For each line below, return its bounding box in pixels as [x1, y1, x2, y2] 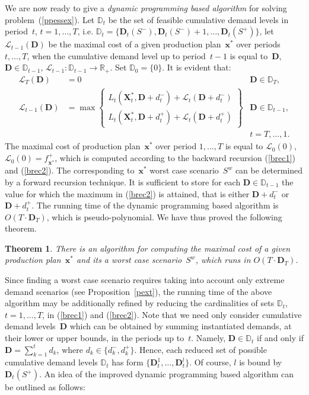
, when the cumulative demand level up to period [27, 49, 206, 62]
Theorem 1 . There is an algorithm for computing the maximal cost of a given [5, 242, 291, 254]
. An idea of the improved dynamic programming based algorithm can [39, 368, 294, 380]
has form [112, 356, 144, 368]
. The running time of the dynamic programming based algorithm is [31, 199, 279, 211]
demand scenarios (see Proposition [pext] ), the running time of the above [5, 285, 272, 297]
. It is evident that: [162, 61, 231, 73]
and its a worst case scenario [76, 253, 182, 266]
